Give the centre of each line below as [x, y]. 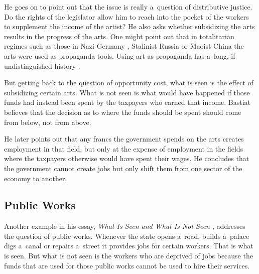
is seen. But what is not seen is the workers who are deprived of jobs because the [128, 256]
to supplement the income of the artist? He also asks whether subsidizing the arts [129, 26]
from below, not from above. [48, 122]
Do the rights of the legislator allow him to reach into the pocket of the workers [126, 16]
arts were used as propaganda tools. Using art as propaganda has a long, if [120, 55]
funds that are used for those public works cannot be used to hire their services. [127, 265]
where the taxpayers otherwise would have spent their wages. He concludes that [127, 158]
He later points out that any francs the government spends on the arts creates [124, 139]
